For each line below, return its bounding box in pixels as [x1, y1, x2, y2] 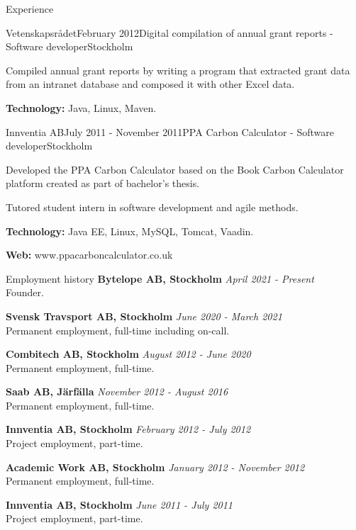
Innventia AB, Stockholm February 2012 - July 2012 [6, 422, 251, 436]
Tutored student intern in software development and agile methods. [6, 199, 299, 214]
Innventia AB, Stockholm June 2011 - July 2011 [6, 497, 233, 512]
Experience [6, 1, 54, 16]
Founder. [6, 285, 44, 300]
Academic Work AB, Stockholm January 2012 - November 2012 [6, 459, 305, 474]
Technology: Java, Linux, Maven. [6, 100, 157, 115]
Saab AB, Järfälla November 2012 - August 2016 [6, 384, 228, 399]
